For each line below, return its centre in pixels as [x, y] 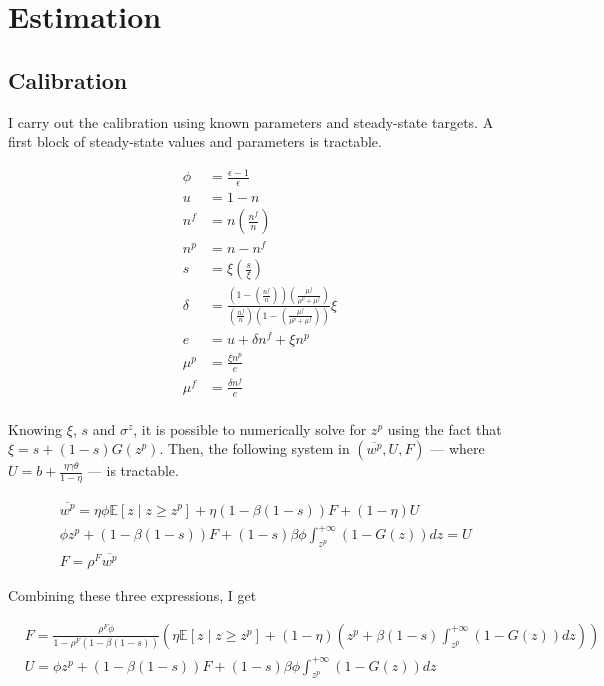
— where [457, 448]
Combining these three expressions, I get [132, 595]
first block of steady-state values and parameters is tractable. [195, 141]
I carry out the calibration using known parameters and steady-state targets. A [251, 121]
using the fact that [444, 428]
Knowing [35, 428]
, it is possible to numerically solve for [250, 428]
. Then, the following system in [254, 448]
